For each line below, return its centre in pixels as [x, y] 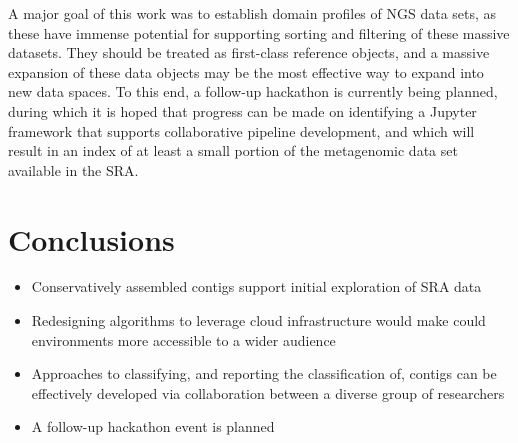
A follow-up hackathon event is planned [153, 426]
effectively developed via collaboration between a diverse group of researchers [268, 392]
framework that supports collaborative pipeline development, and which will [241, 130]
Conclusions [91, 238]
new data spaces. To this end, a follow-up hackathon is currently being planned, [253, 91]
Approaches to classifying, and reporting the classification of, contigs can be [264, 373]
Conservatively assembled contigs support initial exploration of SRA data [256, 286]
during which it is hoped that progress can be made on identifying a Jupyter [242, 110]
